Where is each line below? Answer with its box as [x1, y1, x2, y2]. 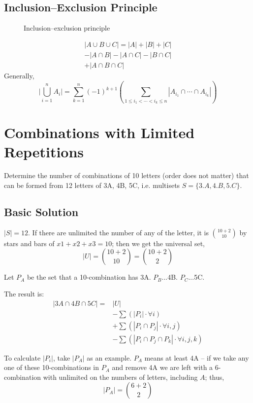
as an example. [87, 352, 132, 363]
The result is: [4, 288, 44, 298]
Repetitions [4, 142, 84, 162]
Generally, [4, 70, 34, 80]
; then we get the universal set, [112, 238, 205, 248]
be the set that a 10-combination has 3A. [27, 272, 151, 282]
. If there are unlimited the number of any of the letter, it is [28, 227, 209, 237]
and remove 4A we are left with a [112, 362, 213, 372]
